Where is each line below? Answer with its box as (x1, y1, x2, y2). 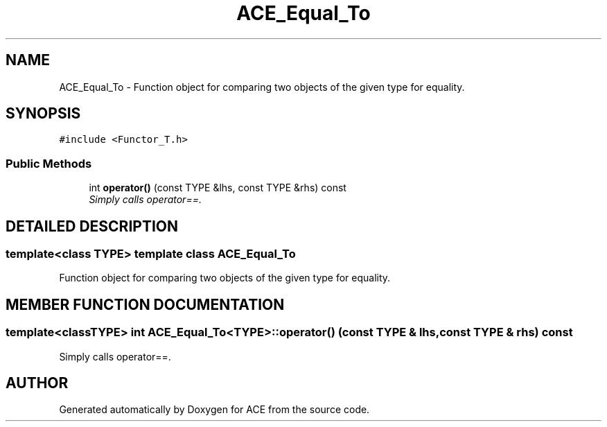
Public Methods (6, 156, 92, 171)
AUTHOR (6, 374, 69, 392)
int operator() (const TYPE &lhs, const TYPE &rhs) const (89, 182, 346, 194)
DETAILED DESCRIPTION (6, 217, 179, 235)
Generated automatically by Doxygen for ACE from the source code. (59, 403, 370, 416)
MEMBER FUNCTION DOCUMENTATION (6, 295, 285, 313)
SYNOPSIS (6, 105, 81, 123)
